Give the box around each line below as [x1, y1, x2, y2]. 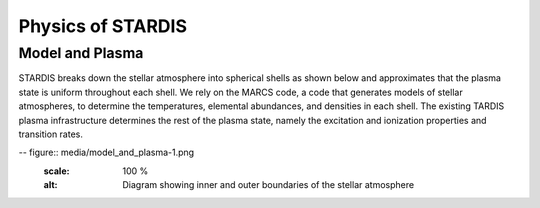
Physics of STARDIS [18, 15, 187, 37]
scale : [43, 165, 70, 177]
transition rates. [18, 128, 84, 140]
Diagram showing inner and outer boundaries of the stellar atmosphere [122, 179, 415, 191]
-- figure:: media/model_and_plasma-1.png [18, 146, 195, 159]
